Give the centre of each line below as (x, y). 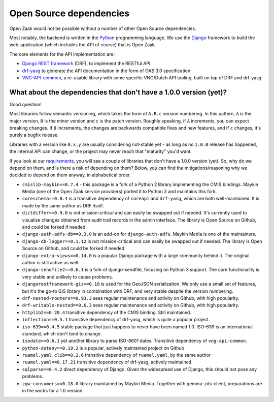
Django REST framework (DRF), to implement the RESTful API (86, 64)
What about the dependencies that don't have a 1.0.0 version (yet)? (118, 92)
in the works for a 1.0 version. (53, 391)
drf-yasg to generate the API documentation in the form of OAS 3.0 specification (106, 71)
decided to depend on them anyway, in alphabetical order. (70, 175)
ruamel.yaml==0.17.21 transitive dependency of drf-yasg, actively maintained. (107, 362)
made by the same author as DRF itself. (63, 205)
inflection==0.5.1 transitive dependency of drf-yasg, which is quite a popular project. (116, 320)
